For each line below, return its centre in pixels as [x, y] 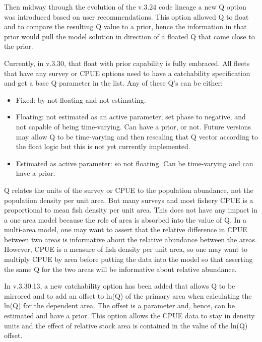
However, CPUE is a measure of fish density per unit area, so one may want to [126, 249]
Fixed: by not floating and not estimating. [81, 99]
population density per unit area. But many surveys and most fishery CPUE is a [129, 200]
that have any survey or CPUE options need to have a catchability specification [127, 73]
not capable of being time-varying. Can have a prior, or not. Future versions [133, 126]
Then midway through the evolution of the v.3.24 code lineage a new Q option [125, 7]
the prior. [19, 46]
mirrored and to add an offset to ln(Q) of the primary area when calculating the [128, 295]
